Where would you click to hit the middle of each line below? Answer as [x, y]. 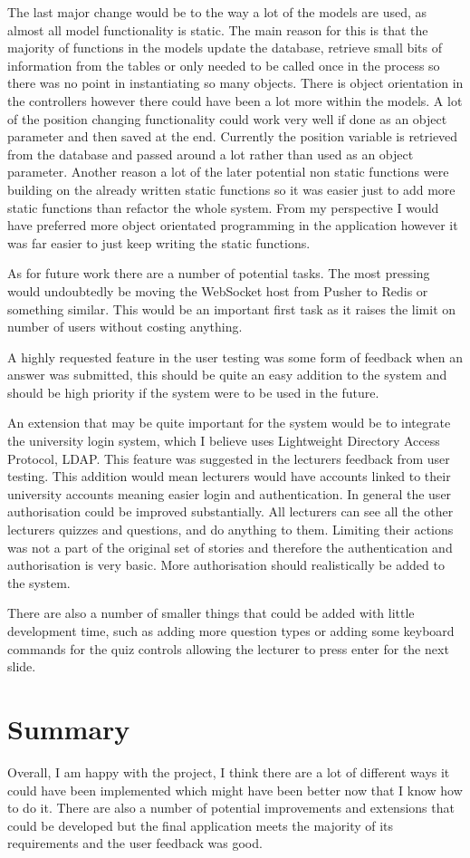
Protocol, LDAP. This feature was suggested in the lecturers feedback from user [229, 458]
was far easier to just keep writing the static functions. [159, 242]
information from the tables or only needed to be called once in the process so [224, 65]
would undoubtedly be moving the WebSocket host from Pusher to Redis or [218, 290]
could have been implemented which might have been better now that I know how [235, 790]
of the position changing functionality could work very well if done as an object [227, 118]
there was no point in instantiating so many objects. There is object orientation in [235, 83]
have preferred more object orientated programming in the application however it [233, 225]
